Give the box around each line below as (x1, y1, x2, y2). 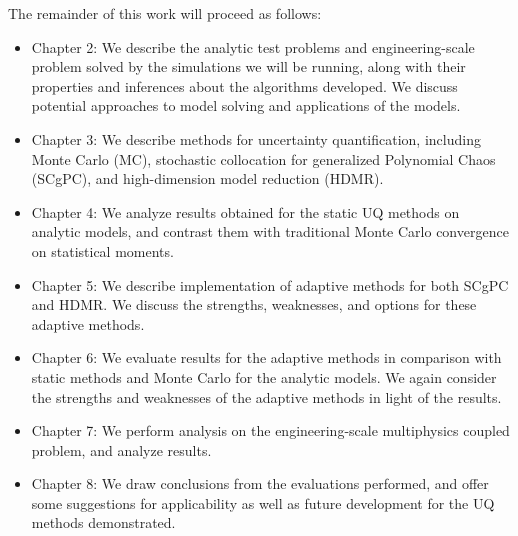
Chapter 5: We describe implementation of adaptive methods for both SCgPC (31, 274, 509, 295)
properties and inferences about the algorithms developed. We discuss (31, 75, 458, 96)
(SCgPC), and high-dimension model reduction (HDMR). (31, 168, 384, 189)
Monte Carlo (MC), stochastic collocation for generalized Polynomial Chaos (31, 148, 496, 169)
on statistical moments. (31, 240, 174, 261)
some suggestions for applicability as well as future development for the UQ (31, 492, 495, 513)
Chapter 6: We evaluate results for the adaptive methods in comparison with (31, 347, 502, 368)
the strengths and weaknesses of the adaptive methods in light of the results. (31, 386, 502, 407)
